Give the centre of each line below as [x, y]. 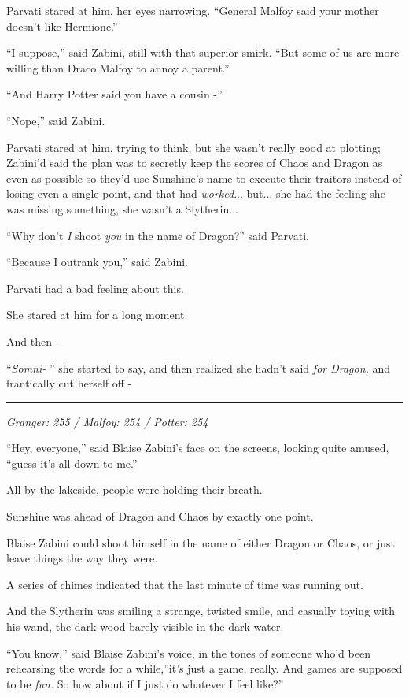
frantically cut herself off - [69, 383]
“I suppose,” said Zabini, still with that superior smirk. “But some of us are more [203, 52]
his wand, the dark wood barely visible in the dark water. [145, 627]
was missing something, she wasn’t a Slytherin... [122, 208]
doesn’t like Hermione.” [62, 26]
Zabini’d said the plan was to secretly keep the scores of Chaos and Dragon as [195, 163]
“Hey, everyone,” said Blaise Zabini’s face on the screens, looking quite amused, [198, 448]
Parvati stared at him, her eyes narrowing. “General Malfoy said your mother [193, 10]
